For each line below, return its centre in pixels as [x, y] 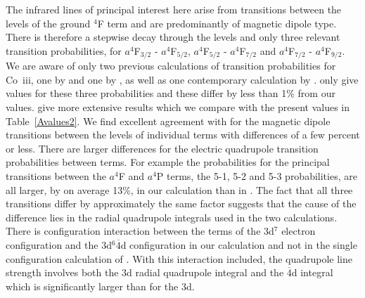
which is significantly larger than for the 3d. [100, 286]
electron [299, 231]
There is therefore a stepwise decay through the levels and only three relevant [173, 37]
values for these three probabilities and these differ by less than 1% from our [171, 93]
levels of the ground [48, 23]
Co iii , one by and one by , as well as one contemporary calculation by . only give [182, 79]
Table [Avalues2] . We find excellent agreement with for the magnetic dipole [168, 121]
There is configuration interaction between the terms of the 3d [140, 231]
